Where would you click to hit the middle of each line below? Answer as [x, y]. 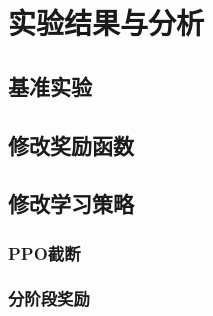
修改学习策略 [71, 203]
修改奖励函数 [71, 144]
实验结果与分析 [106, 22]
